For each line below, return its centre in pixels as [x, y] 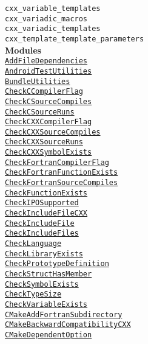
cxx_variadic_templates [53, 29]
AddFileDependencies [46, 61]
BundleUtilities [38, 81]
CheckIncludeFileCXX [46, 213]
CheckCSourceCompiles [49, 101]
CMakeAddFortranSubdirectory [64, 314]
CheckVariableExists [46, 304]
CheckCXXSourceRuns [44, 142]
